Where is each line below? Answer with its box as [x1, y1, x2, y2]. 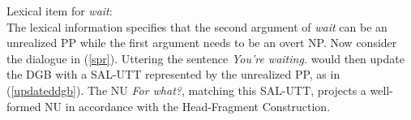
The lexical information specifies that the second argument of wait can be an [6, 18, 387, 35]
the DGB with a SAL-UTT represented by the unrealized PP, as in [6, 66, 340, 83]
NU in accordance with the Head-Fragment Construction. [45, 97, 331, 114]
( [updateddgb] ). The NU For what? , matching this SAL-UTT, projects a [6, 81, 366, 98]
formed [6, 97, 41, 114]
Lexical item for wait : [6, 2, 113, 19]
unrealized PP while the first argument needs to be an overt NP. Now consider [6, 34, 397, 51]
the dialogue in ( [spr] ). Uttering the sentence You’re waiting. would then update [6, 49, 405, 66]
